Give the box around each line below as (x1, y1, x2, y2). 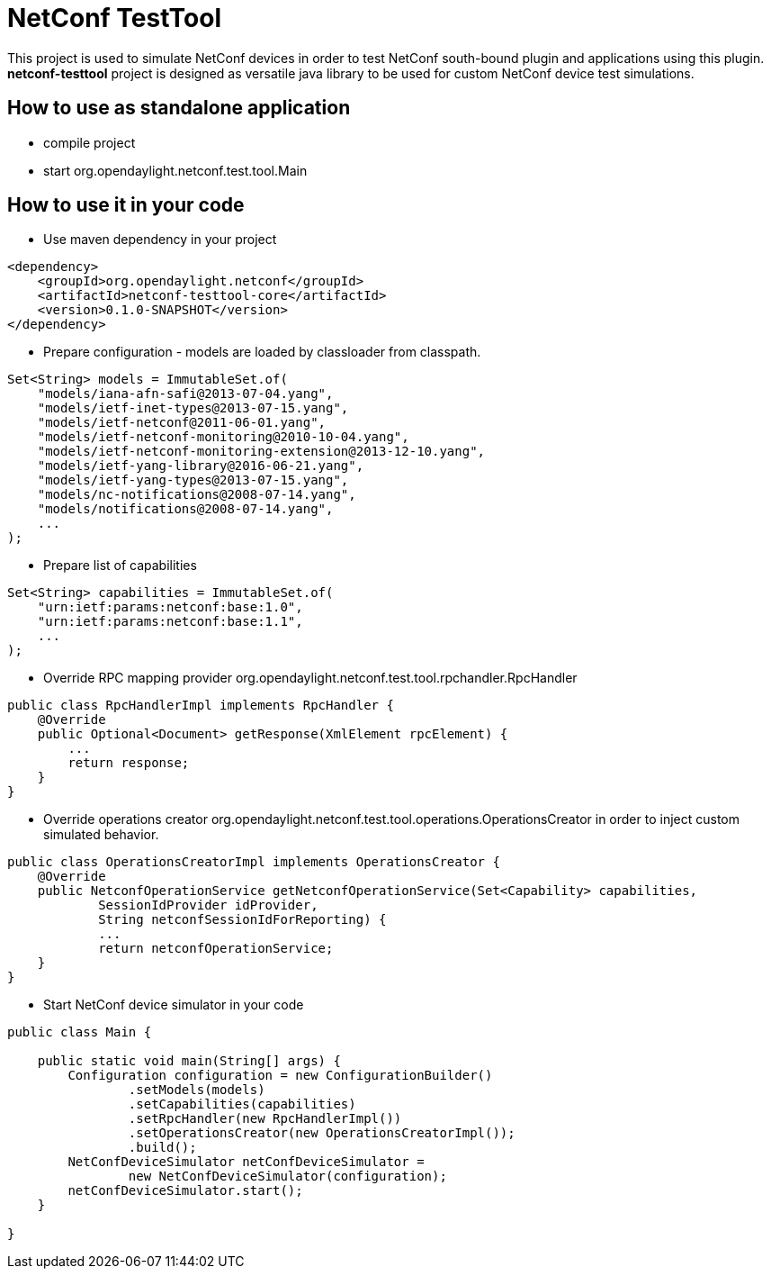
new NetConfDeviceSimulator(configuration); (128, 1169, 447, 1184)
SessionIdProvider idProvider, (98, 898, 318, 913)
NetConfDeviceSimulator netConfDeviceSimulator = (67, 1154, 425, 1170)
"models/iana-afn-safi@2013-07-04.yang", (37, 386, 334, 402)
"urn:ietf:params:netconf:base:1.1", (37, 614, 303, 629)
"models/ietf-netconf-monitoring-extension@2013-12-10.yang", (37, 444, 486, 459)
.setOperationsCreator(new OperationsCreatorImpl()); (128, 1126, 515, 1141)
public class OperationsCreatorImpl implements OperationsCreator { (7, 855, 500, 870)
